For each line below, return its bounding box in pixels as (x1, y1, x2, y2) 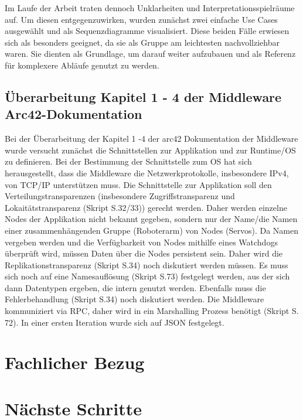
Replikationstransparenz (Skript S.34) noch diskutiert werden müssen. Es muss (5, 258, 288, 271)
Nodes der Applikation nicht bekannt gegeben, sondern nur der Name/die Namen (5, 213, 298, 225)
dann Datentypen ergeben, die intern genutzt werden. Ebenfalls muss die (5, 281, 266, 293)
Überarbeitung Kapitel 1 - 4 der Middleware (5, 87, 282, 105)
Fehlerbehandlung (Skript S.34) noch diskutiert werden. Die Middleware (5, 293, 264, 305)
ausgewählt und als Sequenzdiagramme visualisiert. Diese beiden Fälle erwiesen (5, 25, 290, 37)
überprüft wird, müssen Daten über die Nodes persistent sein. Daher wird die (5, 247, 283, 259)
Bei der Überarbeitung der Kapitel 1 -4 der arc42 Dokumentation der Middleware (5, 132, 298, 145)
